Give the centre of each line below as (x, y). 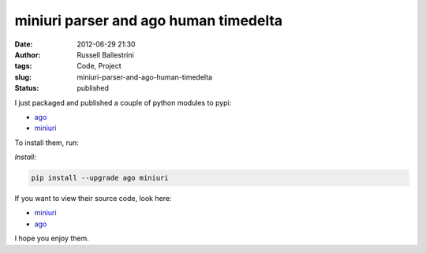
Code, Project (99, 66)
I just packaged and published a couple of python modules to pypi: (123, 102)
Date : (24, 44)
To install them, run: (47, 143)
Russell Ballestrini (105, 54)
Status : (27, 88)
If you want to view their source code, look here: (93, 199)
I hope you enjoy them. (52, 238)
